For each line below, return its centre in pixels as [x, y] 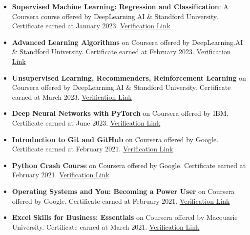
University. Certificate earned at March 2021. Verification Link [106, 226]
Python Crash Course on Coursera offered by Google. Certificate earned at [129, 165]
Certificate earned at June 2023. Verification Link [86, 122]
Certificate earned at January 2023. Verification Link [91, 26]
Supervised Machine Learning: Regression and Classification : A [120, 6]
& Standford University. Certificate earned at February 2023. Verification [121, 52]
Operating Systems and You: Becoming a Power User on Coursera [123, 191]
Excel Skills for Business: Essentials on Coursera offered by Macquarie [125, 217]
